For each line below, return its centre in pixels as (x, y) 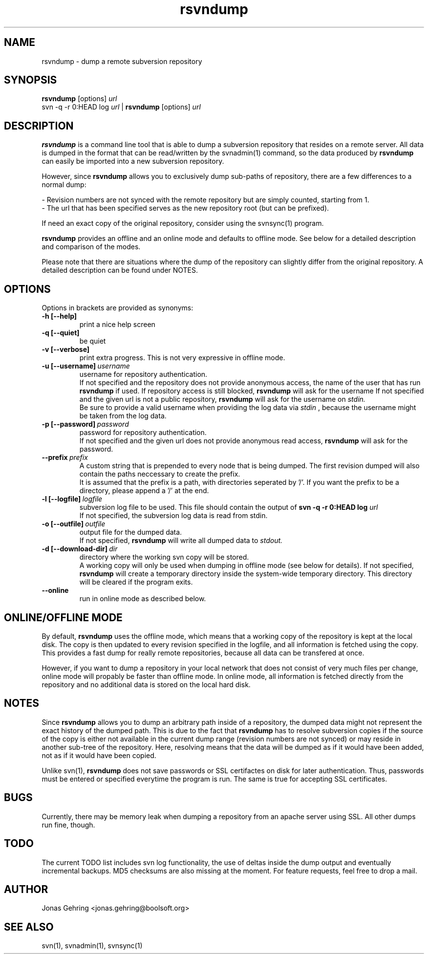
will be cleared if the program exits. (136, 582)
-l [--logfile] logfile (72, 499)
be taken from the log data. (123, 416)
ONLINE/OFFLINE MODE (63, 617)
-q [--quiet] (61, 333)
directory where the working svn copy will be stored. (164, 557)
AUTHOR (26, 889)
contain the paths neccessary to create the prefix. (160, 474)
